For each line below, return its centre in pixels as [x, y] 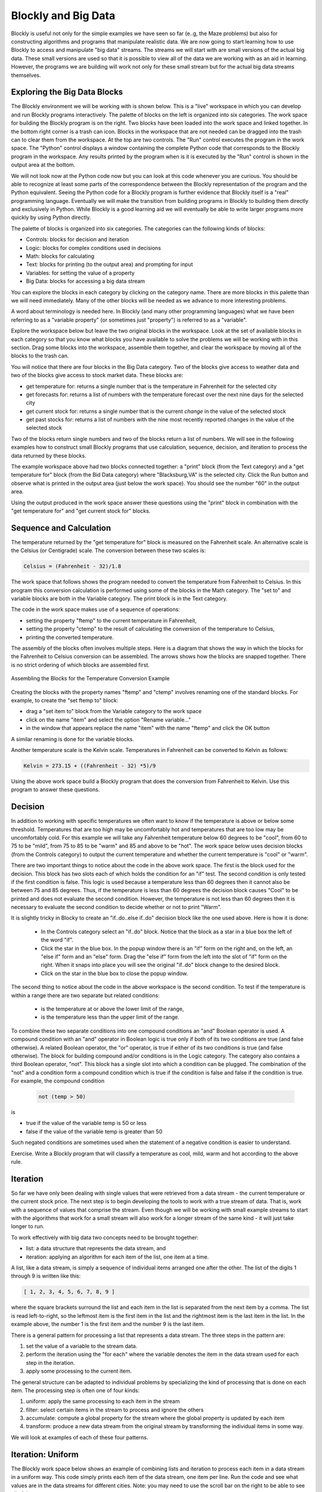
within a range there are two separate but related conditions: [86, 995]
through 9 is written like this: [46, 1276]
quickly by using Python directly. [51, 217]
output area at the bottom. [43, 165]
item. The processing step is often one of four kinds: [75, 1390]
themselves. [26, 75]
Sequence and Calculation [61, 528]
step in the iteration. [50, 1362]
